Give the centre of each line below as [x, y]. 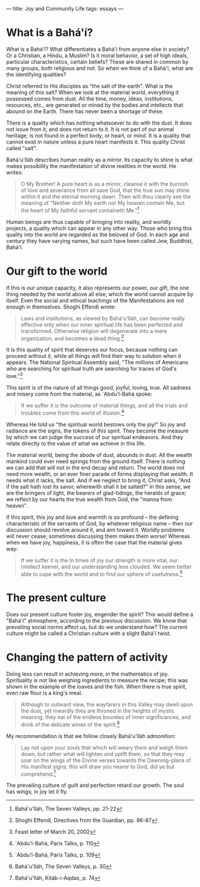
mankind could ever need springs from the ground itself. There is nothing [96, 461]
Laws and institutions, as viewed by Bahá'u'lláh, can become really [103, 318]
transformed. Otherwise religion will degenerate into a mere [94, 331]
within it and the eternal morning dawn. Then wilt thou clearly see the [106, 197]
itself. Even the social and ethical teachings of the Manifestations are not [95, 300]
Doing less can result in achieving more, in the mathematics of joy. [87, 674]
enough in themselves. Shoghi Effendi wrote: [61, 307]
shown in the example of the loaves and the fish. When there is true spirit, [96, 687]
